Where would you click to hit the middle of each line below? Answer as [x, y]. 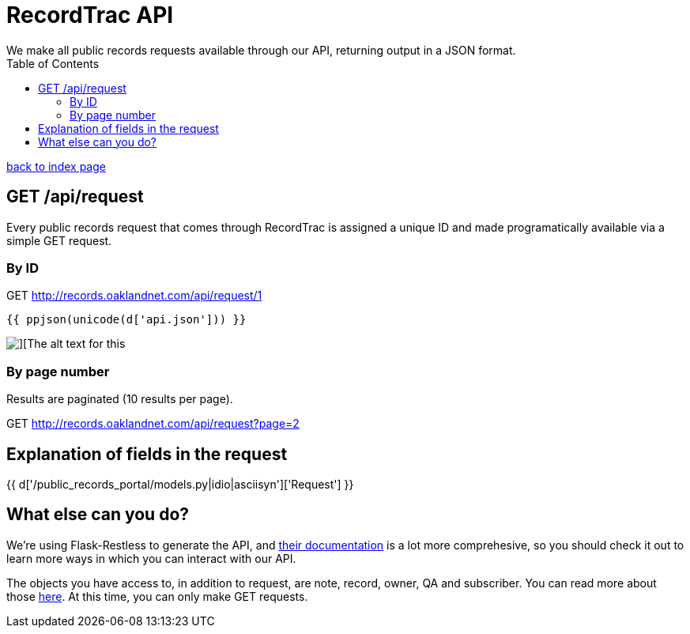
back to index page [56, 166]
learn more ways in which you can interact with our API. [151, 558]
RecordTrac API [90, 15]
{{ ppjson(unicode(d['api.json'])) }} [126, 320]
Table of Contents [53, 63]
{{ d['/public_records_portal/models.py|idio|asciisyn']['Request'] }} [180, 484]
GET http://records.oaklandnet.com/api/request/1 [134, 296]
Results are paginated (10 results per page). [120, 399]
